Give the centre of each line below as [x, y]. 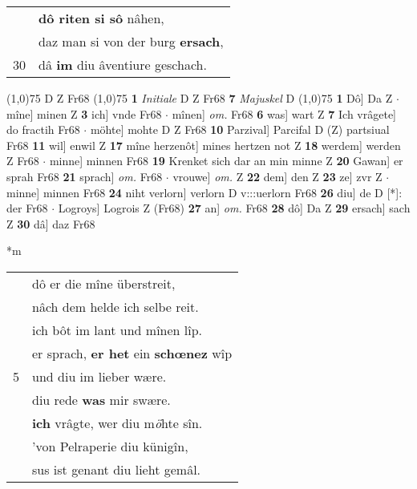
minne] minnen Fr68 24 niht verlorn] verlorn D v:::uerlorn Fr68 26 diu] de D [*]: [204, 192]
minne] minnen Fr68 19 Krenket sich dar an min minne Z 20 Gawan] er [226, 161]
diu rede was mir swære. [101, 399]
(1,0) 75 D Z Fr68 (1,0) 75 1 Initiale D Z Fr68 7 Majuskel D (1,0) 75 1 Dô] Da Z [200, 98]
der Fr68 [27, 208]
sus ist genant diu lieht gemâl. [117, 469]
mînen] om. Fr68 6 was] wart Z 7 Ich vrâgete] [284, 113]
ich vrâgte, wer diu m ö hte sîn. [117, 422]
